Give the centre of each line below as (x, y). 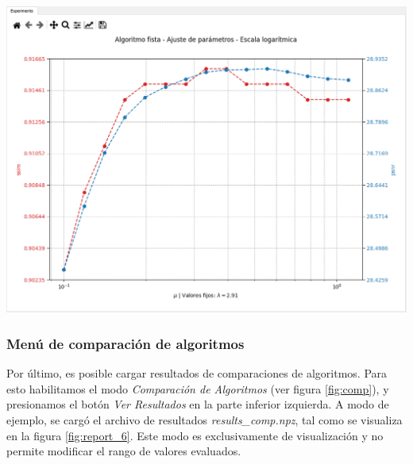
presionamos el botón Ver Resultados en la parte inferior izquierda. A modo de (198, 404)
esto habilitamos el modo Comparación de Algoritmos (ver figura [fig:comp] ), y (198, 388)
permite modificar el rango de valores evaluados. (124, 451)
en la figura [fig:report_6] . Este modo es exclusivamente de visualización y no (195, 435)
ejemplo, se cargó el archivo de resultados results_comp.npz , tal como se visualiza (205, 419)
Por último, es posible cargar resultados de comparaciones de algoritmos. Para (197, 373)
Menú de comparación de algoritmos (125, 343)
